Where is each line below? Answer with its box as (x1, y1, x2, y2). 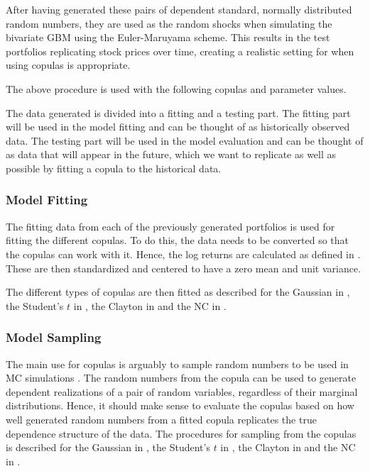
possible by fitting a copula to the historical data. (6, 160, 222, 175)
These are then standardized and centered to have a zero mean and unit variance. (6, 260, 361, 275)
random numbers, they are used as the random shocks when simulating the (6, 16, 332, 31)
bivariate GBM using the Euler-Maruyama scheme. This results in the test (6, 30, 330, 45)
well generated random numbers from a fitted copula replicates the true (6, 411, 317, 426)
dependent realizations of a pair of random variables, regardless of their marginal (6, 384, 358, 399)
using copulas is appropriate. (6, 57, 131, 72)
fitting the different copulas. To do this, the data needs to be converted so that (6, 233, 349, 248)
